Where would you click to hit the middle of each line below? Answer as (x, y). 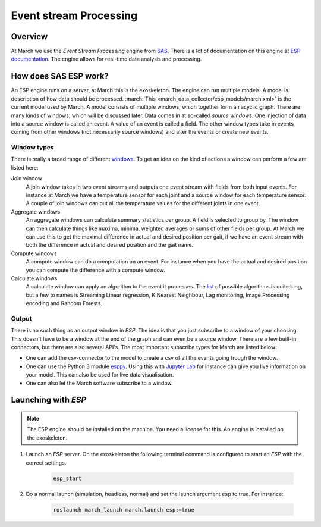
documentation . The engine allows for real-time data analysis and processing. (106, 59)
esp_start (67, 478)
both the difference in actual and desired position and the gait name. (110, 245)
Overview (29, 37)
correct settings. (46, 462)
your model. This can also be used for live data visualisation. (100, 375)
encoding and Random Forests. (64, 303)
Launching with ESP (49, 400)
